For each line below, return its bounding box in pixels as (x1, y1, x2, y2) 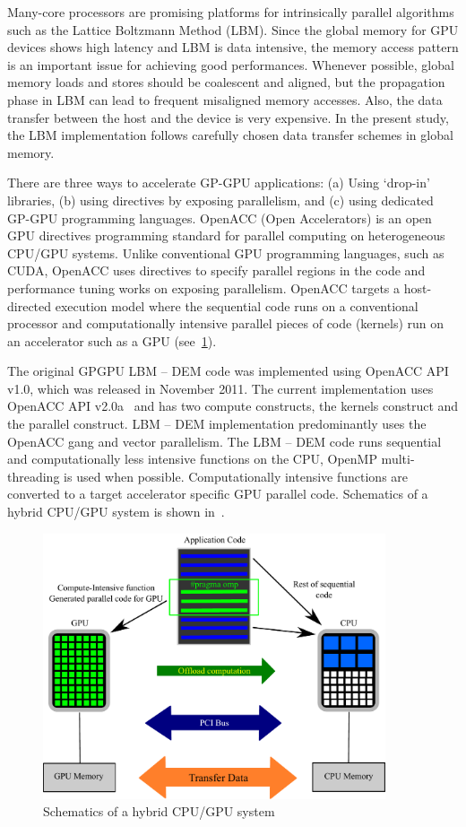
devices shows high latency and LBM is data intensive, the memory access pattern (7, 38, 459, 57)
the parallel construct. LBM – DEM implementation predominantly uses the (7, 414, 427, 433)
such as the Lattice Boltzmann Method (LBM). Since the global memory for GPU (7, 20, 459, 39)
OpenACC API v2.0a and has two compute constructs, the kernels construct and (7, 396, 459, 415)
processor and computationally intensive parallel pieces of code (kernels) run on (7, 314, 444, 333)
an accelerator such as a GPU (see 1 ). (7, 331, 217, 350)
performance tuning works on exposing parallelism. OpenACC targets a (7, 278, 401, 297)
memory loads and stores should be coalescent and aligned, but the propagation (7, 73, 445, 91)
